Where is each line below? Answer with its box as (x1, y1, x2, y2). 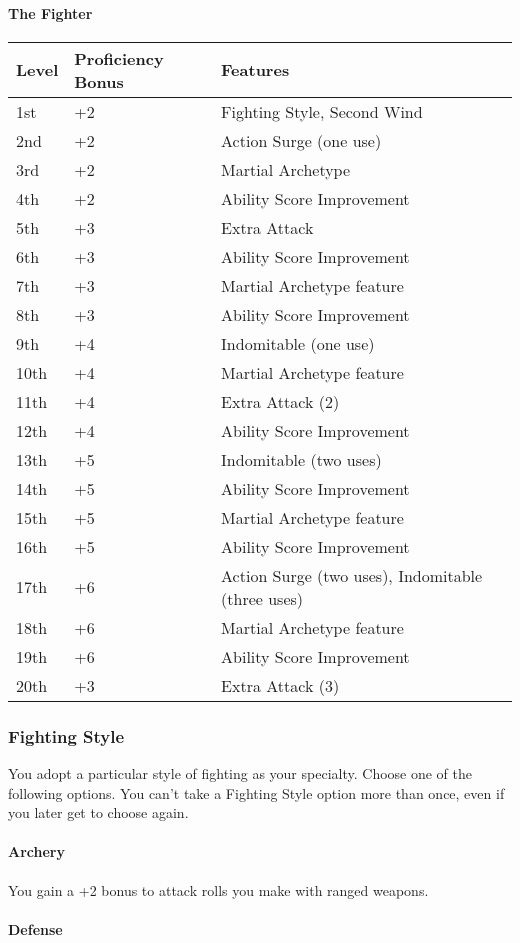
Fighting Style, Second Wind (221, 99, 423, 123)
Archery (8, 841, 65, 862)
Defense (8, 918, 63, 939)
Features (221, 58, 290, 82)
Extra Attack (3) (221, 673, 340, 697)
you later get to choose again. (8, 802, 189, 823)
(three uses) (221, 586, 304, 610)
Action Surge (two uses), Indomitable (221, 563, 483, 587)
